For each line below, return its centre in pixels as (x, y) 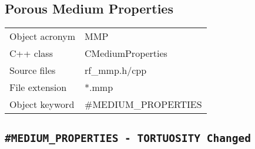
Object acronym (43, 36)
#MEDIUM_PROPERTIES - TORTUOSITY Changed (128, 138)
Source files (33, 70)
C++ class (31, 53)
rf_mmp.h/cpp (116, 70)
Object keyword (42, 104)
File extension (38, 87)
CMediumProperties (126, 53)
